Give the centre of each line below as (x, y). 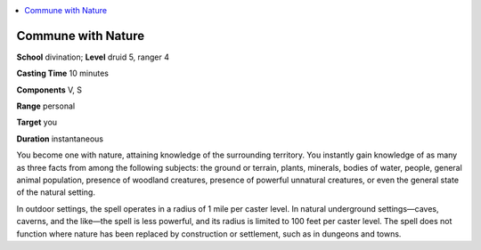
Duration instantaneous (60, 139)
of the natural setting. (56, 192)
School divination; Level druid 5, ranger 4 (93, 57)
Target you (37, 122)
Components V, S (49, 90)
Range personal (46, 106)
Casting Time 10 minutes (62, 73)
